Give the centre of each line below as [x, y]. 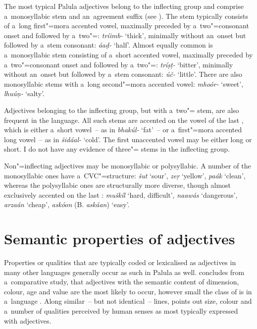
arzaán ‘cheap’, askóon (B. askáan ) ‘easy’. [67, 204]
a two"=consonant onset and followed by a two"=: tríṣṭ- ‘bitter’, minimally [119, 64]
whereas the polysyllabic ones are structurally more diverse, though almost [118, 185]
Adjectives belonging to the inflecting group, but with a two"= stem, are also [122, 110]
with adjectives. [28, 320]
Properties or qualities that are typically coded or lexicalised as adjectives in [120, 262]
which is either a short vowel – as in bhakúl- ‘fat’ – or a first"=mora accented [123, 130]
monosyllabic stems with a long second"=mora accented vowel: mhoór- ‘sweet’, [124, 83]
